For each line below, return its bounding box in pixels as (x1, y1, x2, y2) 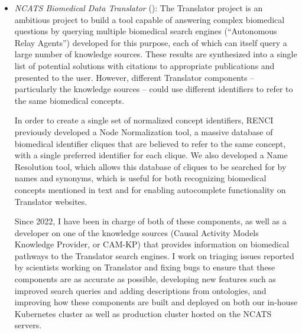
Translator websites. (14, 195, 87, 207)
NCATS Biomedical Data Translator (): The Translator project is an (14, 2, 263, 14)
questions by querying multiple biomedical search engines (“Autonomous (14, 25, 277, 37)
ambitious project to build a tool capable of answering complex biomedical (14, 13, 285, 25)
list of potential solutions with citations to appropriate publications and (14, 59, 275, 71)
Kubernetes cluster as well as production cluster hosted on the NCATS (14, 307, 272, 319)
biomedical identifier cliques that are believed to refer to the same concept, (14, 137, 286, 149)
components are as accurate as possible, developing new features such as (14, 273, 276, 285)
